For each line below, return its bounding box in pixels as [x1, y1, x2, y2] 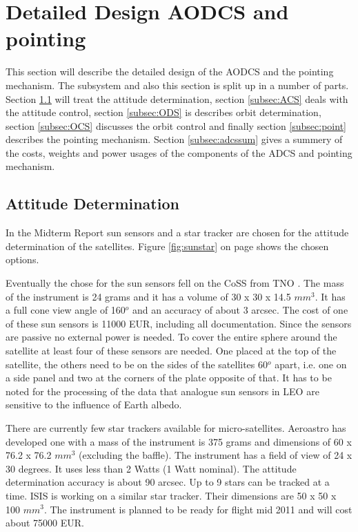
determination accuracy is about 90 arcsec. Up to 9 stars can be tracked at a [6, 475, 330, 489]
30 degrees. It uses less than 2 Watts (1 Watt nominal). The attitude [6, 461, 297, 475]
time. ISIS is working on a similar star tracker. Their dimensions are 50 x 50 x [6, 488, 337, 502]
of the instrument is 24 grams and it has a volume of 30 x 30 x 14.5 [6, 289, 291, 303]
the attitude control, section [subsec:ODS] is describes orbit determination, [6, 105, 321, 120]
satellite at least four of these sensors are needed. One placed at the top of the [6, 343, 337, 358]
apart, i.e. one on [275, 357, 347, 371]
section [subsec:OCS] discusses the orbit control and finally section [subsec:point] [6, 118, 346, 133]
